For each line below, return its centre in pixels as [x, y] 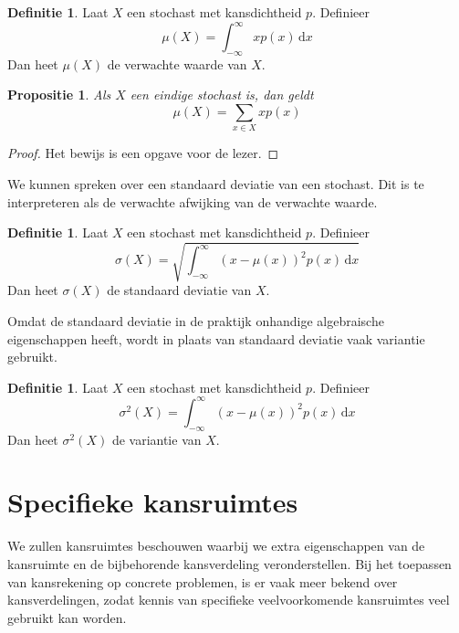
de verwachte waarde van [177, 63]
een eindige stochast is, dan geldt [222, 95]
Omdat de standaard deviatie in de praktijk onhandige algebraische [196, 320]
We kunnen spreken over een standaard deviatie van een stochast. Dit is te [216, 184]
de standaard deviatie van [179, 290]
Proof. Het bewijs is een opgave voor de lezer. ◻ [143, 153]
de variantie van [156, 439]
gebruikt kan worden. [67, 617]
